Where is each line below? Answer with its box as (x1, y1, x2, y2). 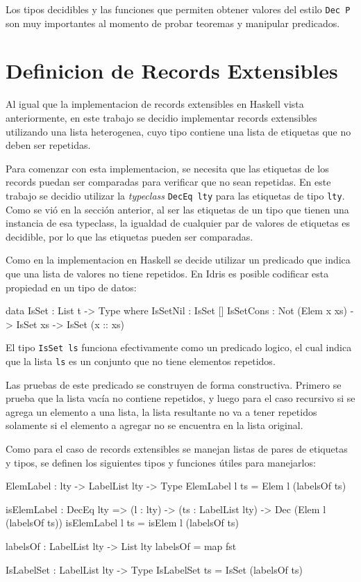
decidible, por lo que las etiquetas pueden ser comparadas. (6, 229, 253, 243)
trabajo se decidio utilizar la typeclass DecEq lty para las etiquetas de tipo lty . (6, 188, 345, 202)
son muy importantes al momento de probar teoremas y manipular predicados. (6, 15, 340, 30)
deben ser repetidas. (6, 138, 91, 152)
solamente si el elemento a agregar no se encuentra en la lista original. (6, 418, 303, 433)
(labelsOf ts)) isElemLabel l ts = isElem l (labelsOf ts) (6, 515, 239, 530)
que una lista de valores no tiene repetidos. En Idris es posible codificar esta (6, 266, 329, 280)
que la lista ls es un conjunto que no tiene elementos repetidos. (6, 354, 276, 368)
